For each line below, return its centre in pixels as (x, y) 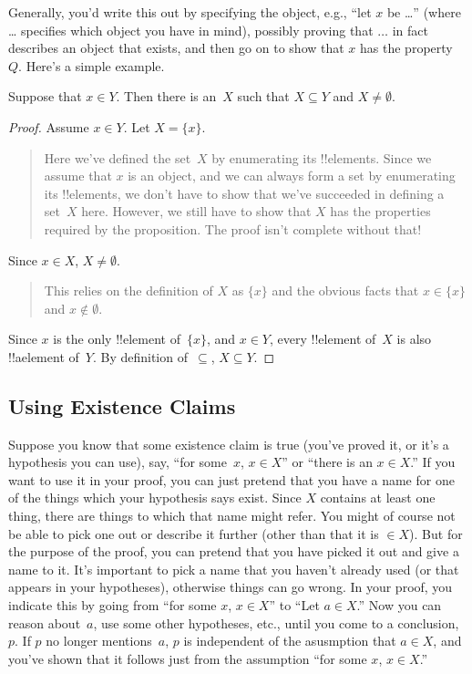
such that (263, 96)
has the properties (380, 211)
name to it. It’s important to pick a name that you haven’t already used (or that (234, 569)
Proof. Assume (49, 126)
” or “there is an (327, 462)
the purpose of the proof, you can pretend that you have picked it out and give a (234, 551)
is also (414, 339)
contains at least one (378, 498)
